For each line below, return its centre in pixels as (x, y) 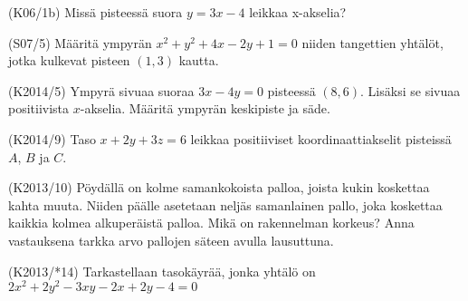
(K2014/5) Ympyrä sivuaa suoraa (101, 90)
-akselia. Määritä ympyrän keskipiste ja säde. (205, 108)
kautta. (199, 60)
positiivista (39, 108)
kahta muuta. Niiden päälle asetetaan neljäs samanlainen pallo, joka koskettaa (225, 204)
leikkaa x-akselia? (298, 12)
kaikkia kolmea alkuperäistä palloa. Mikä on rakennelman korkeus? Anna (211, 223)
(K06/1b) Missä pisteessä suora (96, 12)
